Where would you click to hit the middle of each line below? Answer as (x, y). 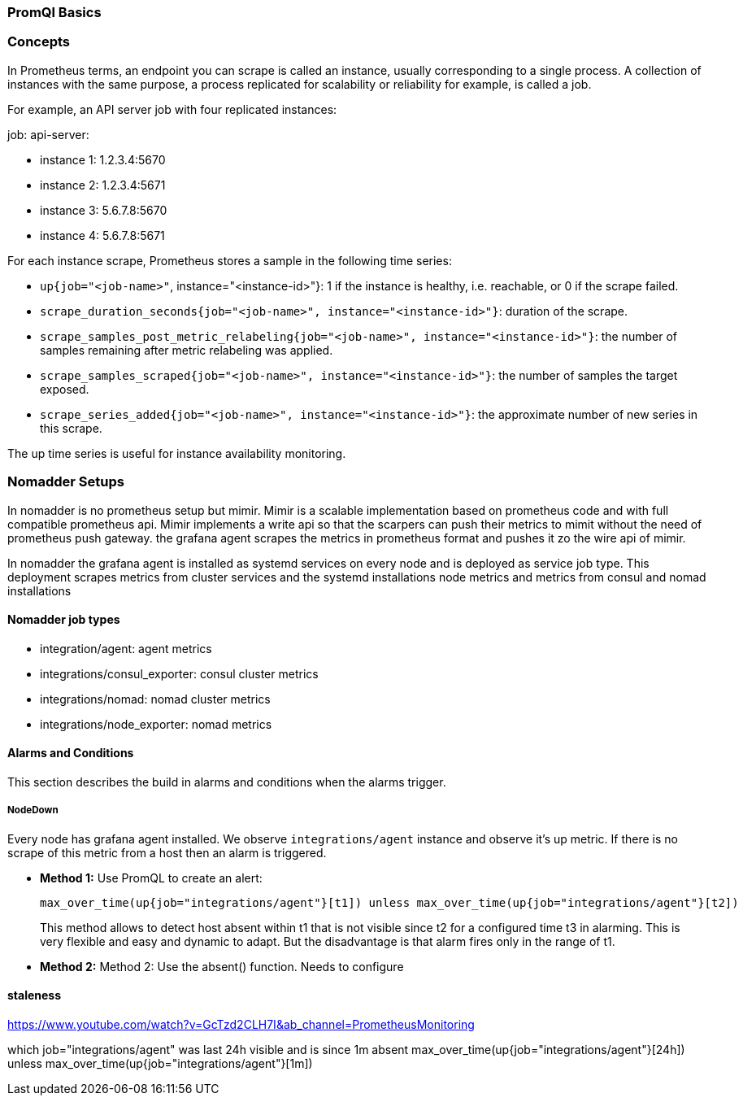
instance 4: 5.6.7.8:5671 (102, 235)
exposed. (65, 389)
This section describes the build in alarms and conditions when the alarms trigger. (227, 782)
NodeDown (33, 810)
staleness (35, 995)
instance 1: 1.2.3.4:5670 (103, 159)
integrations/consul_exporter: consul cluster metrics (179, 673)
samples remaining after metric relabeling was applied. (187, 350)
